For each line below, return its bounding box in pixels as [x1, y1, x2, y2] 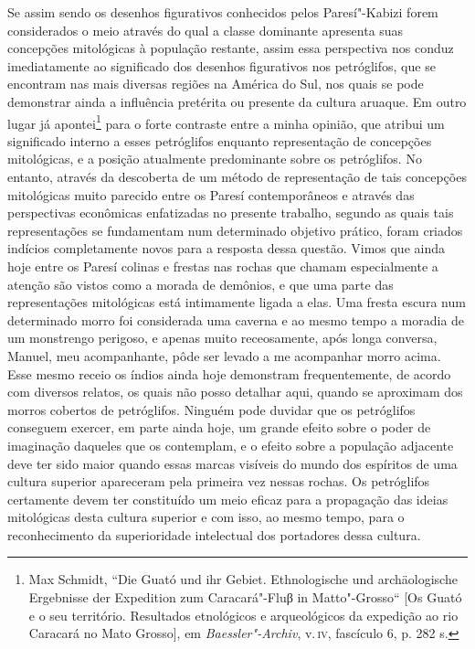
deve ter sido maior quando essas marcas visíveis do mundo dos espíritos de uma [7, 453, 458, 473]
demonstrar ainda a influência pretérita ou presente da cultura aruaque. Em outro [7, 91, 467, 111]
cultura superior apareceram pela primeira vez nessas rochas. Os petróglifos [7, 472, 430, 491]
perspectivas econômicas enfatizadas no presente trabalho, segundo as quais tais [7, 203, 454, 222]
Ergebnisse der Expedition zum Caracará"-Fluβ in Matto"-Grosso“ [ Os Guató [28, 588, 462, 607]
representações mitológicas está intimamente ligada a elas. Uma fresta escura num [7, 293, 466, 312]
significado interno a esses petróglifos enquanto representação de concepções [7, 131, 432, 150]
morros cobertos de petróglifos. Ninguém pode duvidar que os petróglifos [7, 399, 416, 419]
